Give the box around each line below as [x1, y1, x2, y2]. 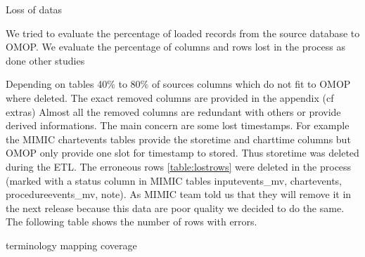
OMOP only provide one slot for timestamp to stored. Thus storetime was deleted [6, 145, 359, 160]
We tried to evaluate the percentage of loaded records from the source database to [6, 25, 360, 40]
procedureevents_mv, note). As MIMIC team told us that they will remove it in [6, 187, 352, 202]
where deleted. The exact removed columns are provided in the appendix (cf [6, 90, 334, 105]
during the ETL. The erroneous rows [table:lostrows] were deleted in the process [6, 159, 352, 173]
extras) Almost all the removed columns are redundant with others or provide [6, 104, 341, 119]
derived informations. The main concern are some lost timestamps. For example [6, 118, 350, 133]
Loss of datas [6, 2, 63, 16]
